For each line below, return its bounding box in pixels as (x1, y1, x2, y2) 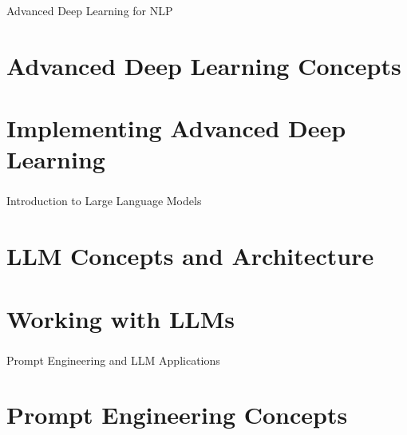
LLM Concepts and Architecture (6, 239, 374, 272)
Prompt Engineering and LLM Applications (6, 351, 220, 368)
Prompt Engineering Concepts (6, 398, 348, 431)
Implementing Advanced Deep (6, 112, 346, 144)
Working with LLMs (6, 302, 235, 334)
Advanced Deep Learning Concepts (6, 49, 401, 81)
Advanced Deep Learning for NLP (6, 2, 173, 18)
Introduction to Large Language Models (6, 192, 202, 209)
